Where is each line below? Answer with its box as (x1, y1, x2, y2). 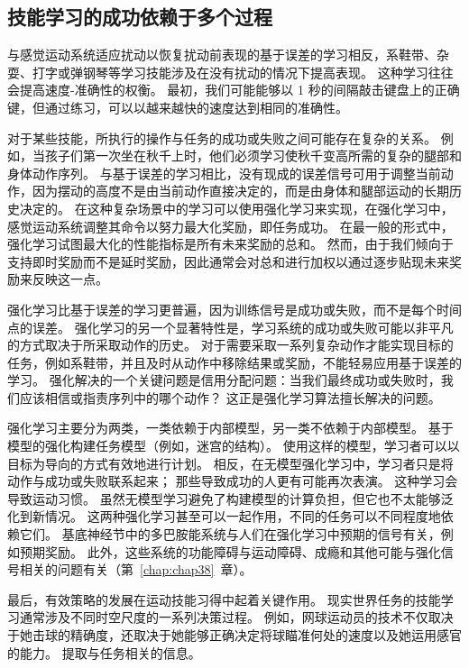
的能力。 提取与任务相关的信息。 (7, 643, 201, 662)
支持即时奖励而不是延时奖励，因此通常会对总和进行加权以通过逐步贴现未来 (7, 252, 449, 270)
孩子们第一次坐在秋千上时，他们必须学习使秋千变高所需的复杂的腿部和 (44, 146, 462, 165)
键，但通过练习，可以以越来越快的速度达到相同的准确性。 (7, 97, 348, 116)
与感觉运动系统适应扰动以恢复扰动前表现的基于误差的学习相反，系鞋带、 (7, 45, 437, 64)
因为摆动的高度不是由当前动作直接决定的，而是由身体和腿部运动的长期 (32, 181, 449, 200)
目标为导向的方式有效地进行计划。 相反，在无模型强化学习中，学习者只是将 (7, 453, 454, 472)
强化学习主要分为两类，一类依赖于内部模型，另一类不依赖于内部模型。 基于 (7, 418, 454, 437)
